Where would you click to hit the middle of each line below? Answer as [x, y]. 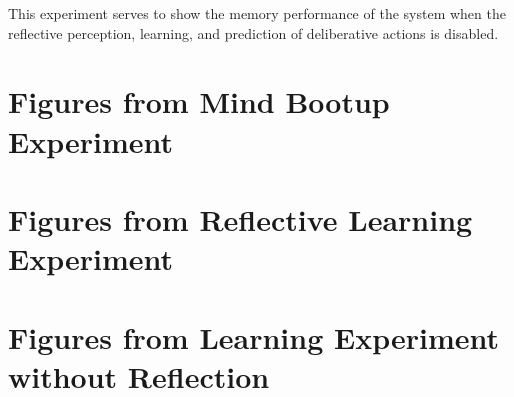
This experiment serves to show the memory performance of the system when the [257, 13]
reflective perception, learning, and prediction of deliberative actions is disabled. [253, 32]
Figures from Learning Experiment [254, 336]
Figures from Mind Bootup [199, 101]
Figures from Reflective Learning [240, 218]
